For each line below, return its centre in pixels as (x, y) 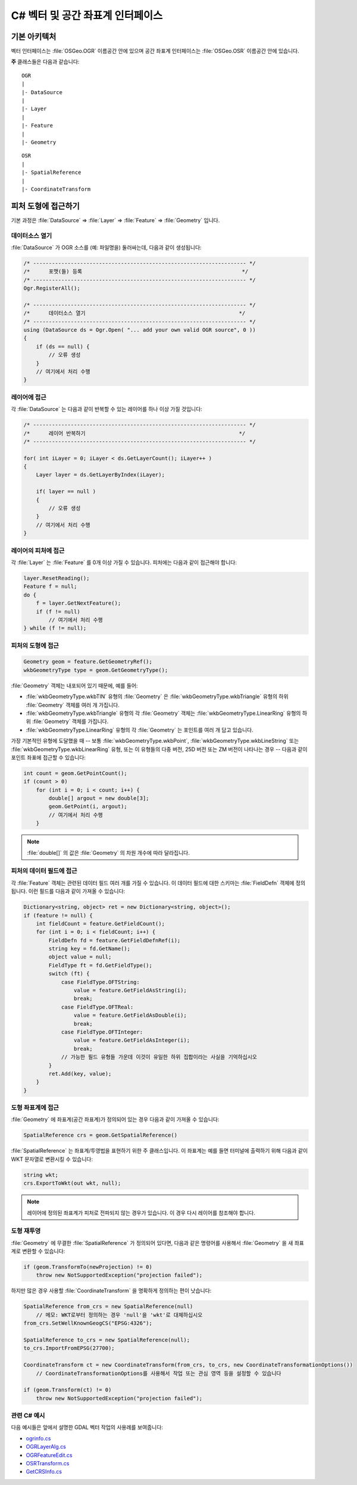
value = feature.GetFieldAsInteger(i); (132, 1040)
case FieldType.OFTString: (100, 982)
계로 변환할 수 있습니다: (38, 1251)
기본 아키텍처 (34, 37)
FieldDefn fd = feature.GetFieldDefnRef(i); (115, 940)
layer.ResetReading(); (57, 578)
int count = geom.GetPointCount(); (75, 773)
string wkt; (41, 1175)
